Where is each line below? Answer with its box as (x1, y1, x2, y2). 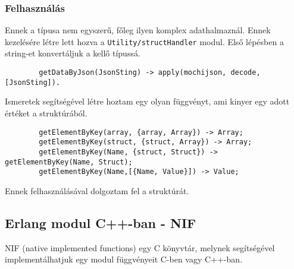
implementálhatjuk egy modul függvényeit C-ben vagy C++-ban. (5, 253, 243, 265)
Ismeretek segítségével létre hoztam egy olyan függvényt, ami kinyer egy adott (5, 95, 290, 107)
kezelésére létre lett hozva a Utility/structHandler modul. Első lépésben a (5, 35, 284, 48)
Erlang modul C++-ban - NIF (5, 213, 196, 232)
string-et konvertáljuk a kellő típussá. (5, 47, 140, 59)
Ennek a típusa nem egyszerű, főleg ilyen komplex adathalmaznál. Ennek (5, 24, 271, 36)
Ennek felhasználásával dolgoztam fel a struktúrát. (5, 184, 189, 197)
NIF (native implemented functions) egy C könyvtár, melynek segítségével (5, 241, 275, 254)
